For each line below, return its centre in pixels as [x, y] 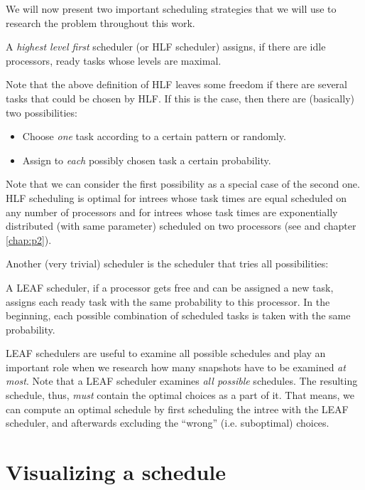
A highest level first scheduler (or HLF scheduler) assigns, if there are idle [166, 47]
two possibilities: [42, 112]
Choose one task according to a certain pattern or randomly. [154, 136]
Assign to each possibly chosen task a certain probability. [147, 160]
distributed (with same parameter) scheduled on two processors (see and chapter [181, 226]
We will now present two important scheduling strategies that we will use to [171, 9]
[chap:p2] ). [29, 239]
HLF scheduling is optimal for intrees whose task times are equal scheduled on [176, 197]
